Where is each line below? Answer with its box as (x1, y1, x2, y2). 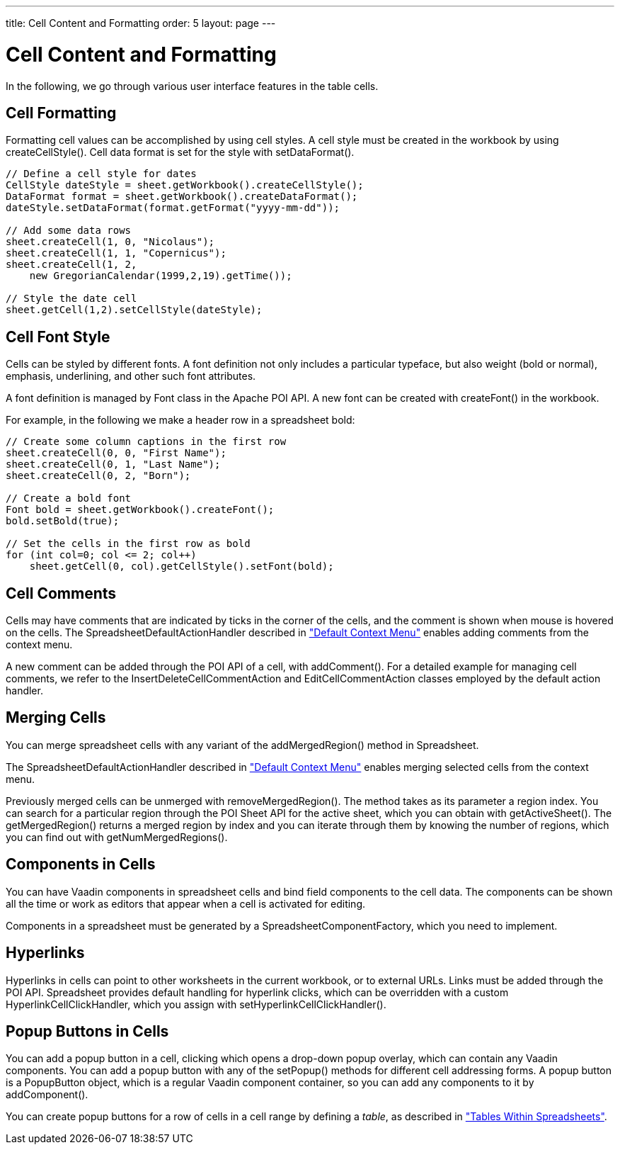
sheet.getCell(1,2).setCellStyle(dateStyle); (6, 304, 263, 316)
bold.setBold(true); (6, 515, 120, 527)
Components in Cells (6, 855, 156, 874)
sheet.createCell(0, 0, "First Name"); (6, 447, 226, 459)
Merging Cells (6, 709, 106, 727)
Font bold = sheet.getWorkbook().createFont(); (6, 504, 275, 516)
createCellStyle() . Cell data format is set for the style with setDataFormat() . (6, 146, 355, 159)
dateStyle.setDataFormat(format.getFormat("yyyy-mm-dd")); (6, 202, 340, 214)
